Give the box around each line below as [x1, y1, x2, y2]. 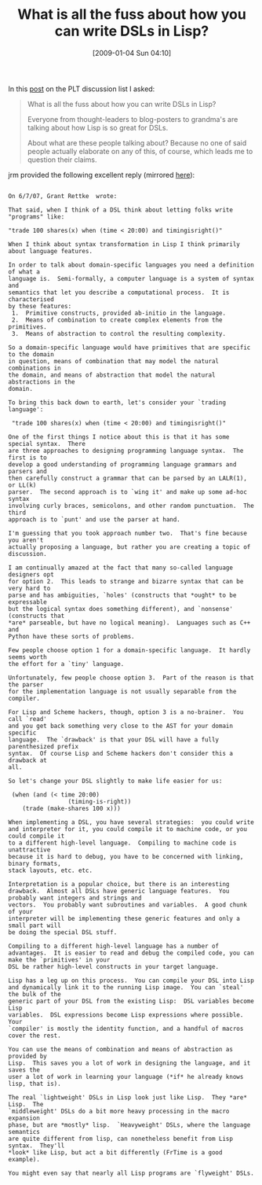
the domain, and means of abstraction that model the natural [8, 371, 216, 379]
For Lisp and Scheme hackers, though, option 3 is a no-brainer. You [8, 708, 244, 716]
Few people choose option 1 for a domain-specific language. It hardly [8, 646, 251, 654]
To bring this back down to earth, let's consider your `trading [8, 399, 226, 407]
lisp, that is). [8, 1080, 61, 1087]
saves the [8, 1065, 41, 1074]
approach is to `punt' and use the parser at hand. [8, 515, 180, 524]
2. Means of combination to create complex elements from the [11, 316, 223, 324]
